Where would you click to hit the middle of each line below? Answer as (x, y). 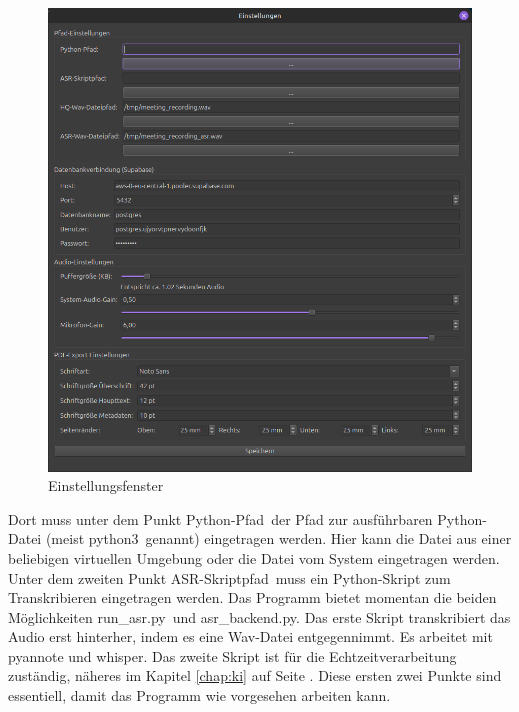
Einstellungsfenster (106, 485)
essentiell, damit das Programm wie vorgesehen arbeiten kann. (199, 695)
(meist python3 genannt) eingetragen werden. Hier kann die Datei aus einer (278, 538)
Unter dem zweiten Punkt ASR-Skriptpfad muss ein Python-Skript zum (229, 577)
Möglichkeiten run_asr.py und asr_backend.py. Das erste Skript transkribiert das (259, 616)
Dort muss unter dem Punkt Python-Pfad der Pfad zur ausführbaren (220, 518)
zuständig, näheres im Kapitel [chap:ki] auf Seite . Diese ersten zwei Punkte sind (255, 675)
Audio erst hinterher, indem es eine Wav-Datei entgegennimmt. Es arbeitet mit (250, 636)
